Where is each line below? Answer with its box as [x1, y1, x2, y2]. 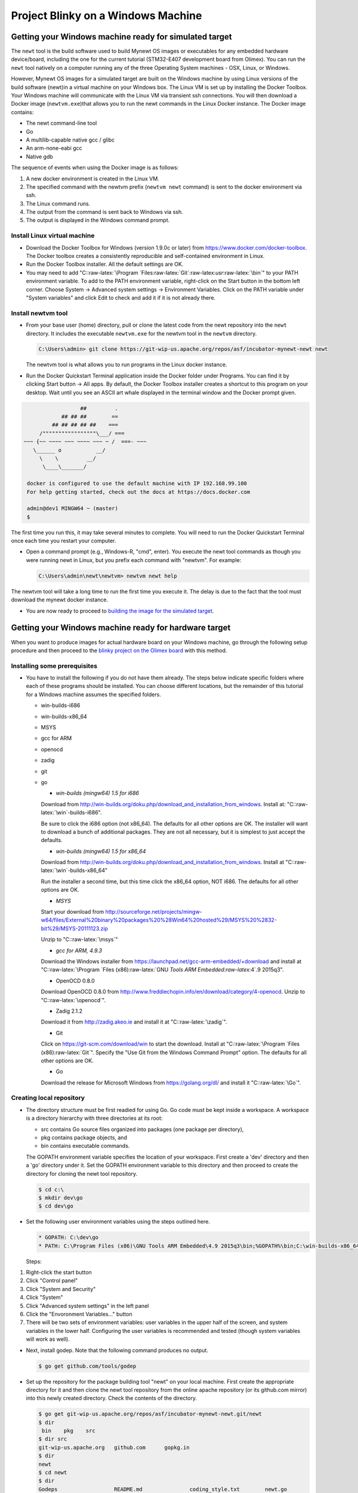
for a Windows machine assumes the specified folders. [26, 690, 161, 698]
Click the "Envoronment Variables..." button [26, 1311, 132, 1317]
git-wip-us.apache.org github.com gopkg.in [38, 1444, 190, 1451]
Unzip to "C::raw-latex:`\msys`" [41, 936, 118, 943]
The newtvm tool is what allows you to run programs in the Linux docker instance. [26, 361, 227, 368]
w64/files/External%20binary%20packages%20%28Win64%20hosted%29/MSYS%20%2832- [41, 917, 277, 924]
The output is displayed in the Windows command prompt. [26, 217, 170, 224]
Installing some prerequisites [11, 662, 98, 670]
